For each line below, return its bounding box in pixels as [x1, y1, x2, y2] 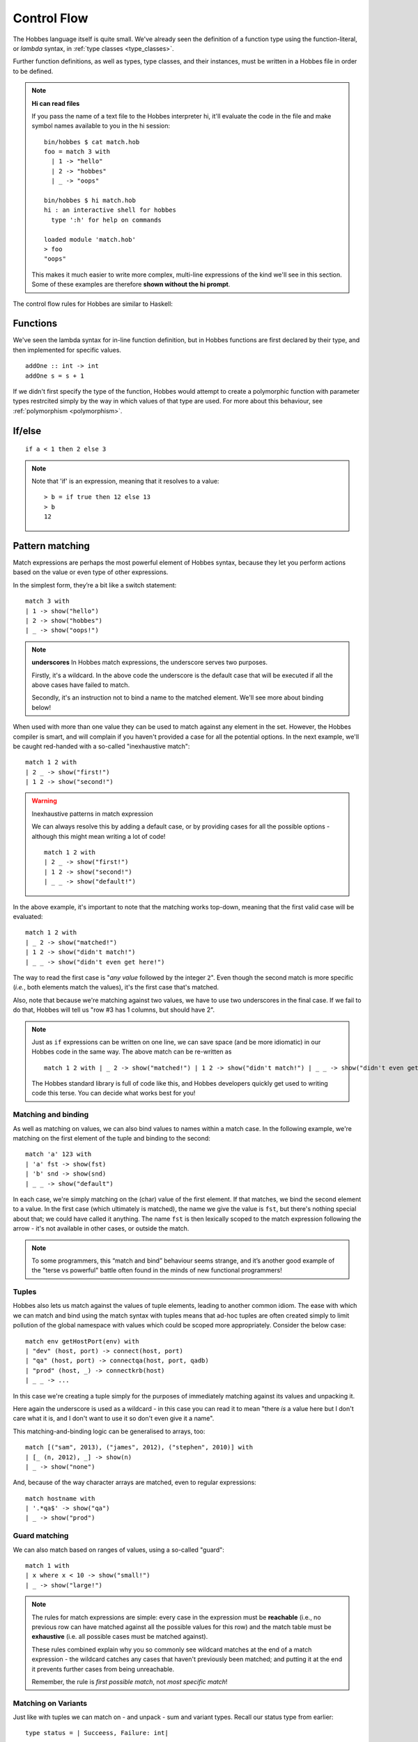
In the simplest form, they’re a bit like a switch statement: [13, 580, 177, 589]
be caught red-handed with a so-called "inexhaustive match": [13, 742, 190, 750]
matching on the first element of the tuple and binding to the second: [13, 1134, 210, 1142]
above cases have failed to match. [31, 680, 130, 689]
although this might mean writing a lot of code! [31, 832, 166, 840]
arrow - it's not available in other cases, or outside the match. [13, 1224, 189, 1233]
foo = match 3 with [44, 148, 111, 156]
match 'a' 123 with [25, 1150, 92, 1158]
